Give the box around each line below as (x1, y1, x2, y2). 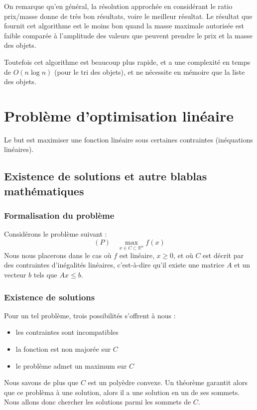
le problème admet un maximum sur (15, 360, 127, 371)
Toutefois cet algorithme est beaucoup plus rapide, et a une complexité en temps (4, 56, 251, 67)
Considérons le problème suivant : (4, 229, 107, 239)
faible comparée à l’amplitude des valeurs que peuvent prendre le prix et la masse (4, 30, 253, 40)
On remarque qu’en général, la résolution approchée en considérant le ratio (4, 1, 233, 11)
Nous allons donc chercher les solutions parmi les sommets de (4, 397, 191, 407)
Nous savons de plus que (4, 377, 79, 388)
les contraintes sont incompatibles (15, 327, 119, 337)
